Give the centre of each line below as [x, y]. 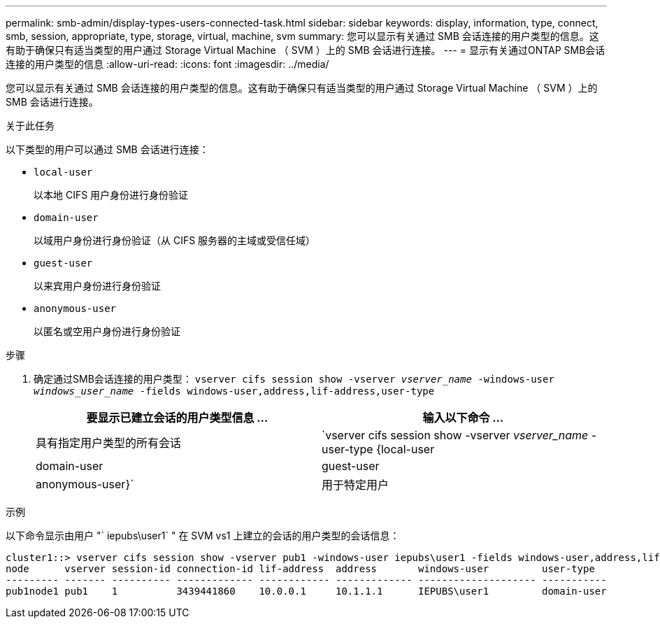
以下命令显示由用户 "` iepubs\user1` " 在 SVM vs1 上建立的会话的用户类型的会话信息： [203, 536]
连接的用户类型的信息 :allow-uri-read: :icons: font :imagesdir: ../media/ [167, 64]
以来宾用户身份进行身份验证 [97, 286]
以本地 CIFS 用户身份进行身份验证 [111, 195]
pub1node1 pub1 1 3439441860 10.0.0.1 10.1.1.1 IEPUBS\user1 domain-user [306, 591]
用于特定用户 [356, 485]
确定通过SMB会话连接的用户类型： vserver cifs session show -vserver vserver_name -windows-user [294, 379]
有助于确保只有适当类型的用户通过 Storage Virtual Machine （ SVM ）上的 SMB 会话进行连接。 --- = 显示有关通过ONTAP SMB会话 [306, 50]
